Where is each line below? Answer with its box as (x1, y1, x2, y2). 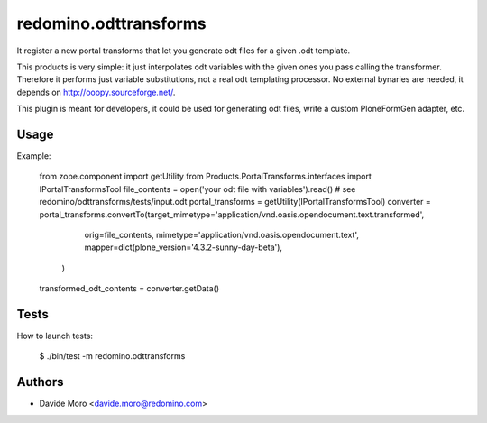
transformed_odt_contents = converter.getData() (39, 283, 220, 294)
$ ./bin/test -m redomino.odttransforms (39, 351, 186, 362)
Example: (16, 151, 51, 161)
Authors (16, 374, 64, 390)
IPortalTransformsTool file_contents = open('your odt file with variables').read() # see (39, 183, 356, 194)
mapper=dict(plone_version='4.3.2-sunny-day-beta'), (84, 242, 283, 253)
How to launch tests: (16, 330, 94, 342)
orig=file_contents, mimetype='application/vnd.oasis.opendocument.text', (84, 229, 360, 240)
